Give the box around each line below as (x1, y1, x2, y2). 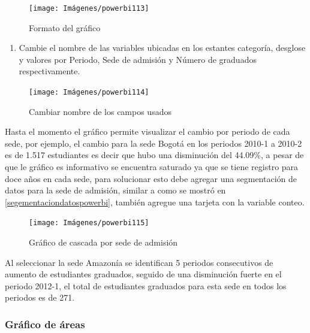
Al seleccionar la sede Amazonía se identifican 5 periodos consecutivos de (5, 256, 273, 268)
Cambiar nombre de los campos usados (29, 105, 171, 117)
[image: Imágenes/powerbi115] (29, 219, 149, 228)
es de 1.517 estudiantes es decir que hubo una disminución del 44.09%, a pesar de (5, 149, 304, 161)
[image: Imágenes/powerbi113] (29, 4, 149, 13)
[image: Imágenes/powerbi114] (29, 88, 149, 97)
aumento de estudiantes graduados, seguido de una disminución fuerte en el (5, 268, 282, 280)
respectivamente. (19, 65, 80, 77)
